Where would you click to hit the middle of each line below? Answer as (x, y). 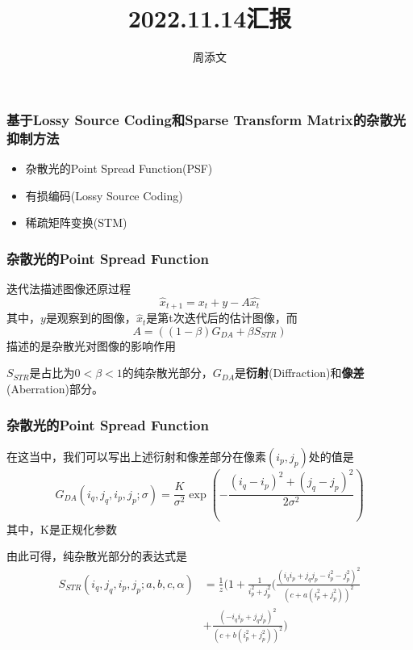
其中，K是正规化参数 (62, 528)
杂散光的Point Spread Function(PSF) (119, 168)
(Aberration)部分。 (55, 388)
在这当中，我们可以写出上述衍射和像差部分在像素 (136, 456)
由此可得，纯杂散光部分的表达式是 (97, 556)
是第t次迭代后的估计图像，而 (222, 318)
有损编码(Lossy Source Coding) (104, 195)
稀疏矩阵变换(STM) (76, 222)
